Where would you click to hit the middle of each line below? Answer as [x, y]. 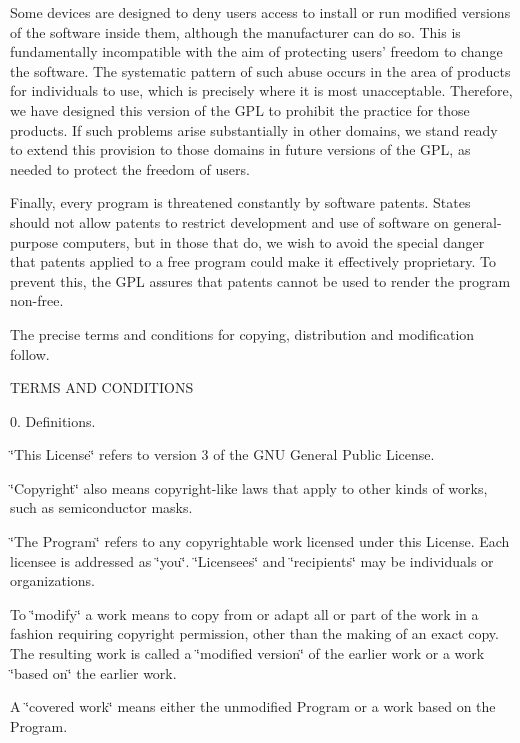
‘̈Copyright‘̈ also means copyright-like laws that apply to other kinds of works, [249, 487]
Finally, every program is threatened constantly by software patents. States [240, 202]
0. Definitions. [53, 420]
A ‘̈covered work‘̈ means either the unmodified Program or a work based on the [253, 706]
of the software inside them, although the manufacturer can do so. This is [235, 31]
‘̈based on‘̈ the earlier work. [93, 672]
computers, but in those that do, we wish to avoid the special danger [273, 241]
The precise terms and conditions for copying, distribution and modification [242, 333]
